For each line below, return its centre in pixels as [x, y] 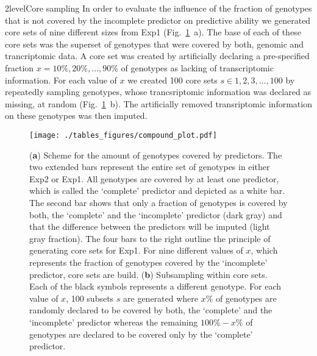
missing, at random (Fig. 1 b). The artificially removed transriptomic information [158, 103]
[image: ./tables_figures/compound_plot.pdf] [123, 135]
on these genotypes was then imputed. [76, 116]
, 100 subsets [90, 298]
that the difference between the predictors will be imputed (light [150, 226]
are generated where [161, 298]
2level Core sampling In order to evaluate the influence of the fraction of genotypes [158, 8]
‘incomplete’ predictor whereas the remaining [114, 322]
